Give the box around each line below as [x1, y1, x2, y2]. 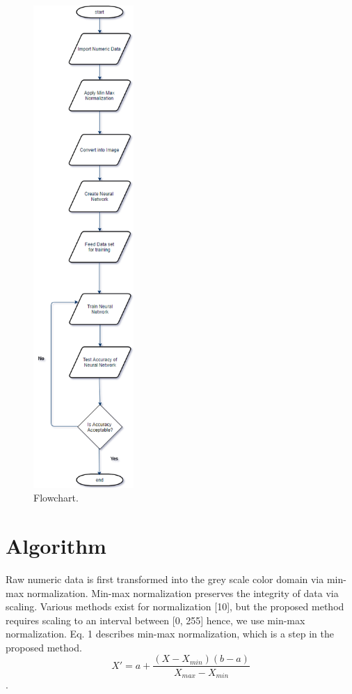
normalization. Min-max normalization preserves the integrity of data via [26, 585, 339, 600]
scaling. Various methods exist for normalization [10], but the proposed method [6, 599, 344, 614]
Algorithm [6, 531, 106, 559]
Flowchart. [33, 490, 79, 505]
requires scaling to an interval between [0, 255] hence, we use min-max [6, 612, 305, 627]
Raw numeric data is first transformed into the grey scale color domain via [6, 571, 324, 586]
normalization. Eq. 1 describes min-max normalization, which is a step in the [6, 626, 334, 641]
